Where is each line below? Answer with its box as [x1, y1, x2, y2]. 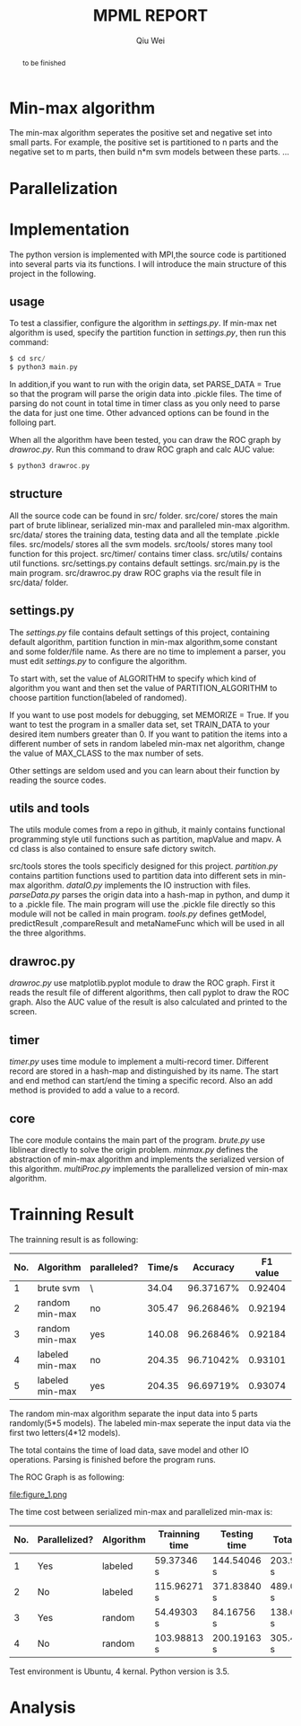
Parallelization [9, 178, 118, 199]
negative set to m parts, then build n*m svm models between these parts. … [9, 146, 289, 157]
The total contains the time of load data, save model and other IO [9, 1444, 249, 1456]
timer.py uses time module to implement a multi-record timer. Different [9, 1057, 269, 1067]
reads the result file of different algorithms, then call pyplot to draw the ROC [9, 987, 289, 998]
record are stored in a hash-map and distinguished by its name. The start [9, 1066, 279, 1076]
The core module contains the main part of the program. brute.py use [9, 1134, 266, 1146]
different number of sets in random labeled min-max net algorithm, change [9, 738, 285, 748]
